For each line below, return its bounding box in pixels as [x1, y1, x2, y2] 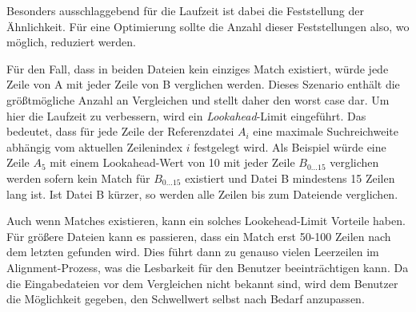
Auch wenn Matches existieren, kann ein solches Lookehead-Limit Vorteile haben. [6, 212, 406, 229]
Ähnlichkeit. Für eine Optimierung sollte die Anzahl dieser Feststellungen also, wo [6, 18, 410, 34]
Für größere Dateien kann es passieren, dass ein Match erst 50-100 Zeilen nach [6, 227, 391, 244]
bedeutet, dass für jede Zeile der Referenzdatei [6, 123, 234, 140]
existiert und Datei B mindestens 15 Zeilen [185, 169, 395, 186]
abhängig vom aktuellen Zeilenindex [6, 138, 183, 155]
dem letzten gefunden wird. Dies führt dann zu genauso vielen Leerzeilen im [6, 243, 379, 260]
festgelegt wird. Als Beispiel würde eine [194, 138, 386, 155]
